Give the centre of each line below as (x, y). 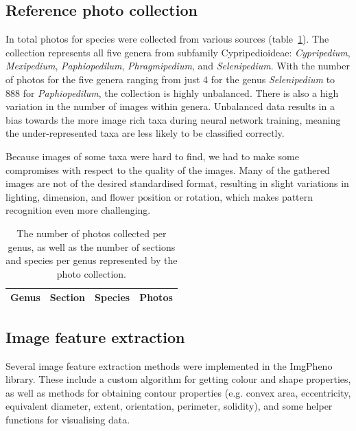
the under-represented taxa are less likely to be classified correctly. (145, 133)
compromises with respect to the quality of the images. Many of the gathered (168, 169)
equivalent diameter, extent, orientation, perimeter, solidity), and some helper (169, 406)
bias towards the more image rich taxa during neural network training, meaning (173, 119)
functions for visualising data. (68, 419)
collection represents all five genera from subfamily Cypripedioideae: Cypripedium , (178, 52)
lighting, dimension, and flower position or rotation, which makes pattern (159, 196)
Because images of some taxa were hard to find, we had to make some (152, 156)
